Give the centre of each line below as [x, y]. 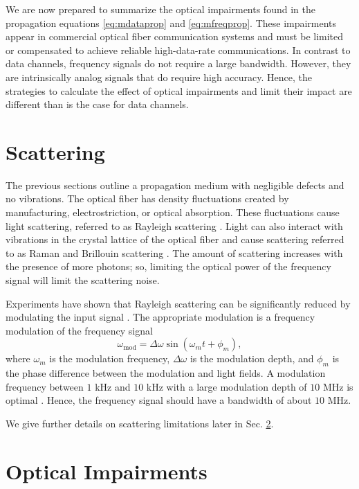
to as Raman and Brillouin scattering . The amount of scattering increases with [174, 252]
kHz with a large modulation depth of [227, 386]
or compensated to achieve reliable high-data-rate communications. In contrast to [178, 50]
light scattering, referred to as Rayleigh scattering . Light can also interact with [174, 225]
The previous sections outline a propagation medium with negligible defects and [175, 185]
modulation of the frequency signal [79, 330]
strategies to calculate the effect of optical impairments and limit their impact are [179, 90]
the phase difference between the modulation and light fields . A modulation [166, 373]
